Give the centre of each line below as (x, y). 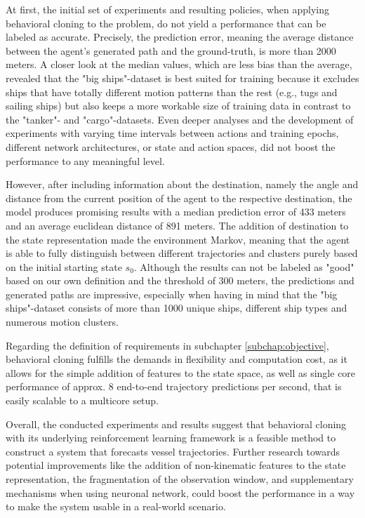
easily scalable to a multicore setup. (82, 400)
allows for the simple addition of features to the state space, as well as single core (181, 372)
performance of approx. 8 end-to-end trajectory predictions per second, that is (174, 386)
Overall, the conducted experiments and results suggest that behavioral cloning (176, 424)
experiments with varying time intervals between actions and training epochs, (172, 133)
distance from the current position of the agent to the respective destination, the (179, 198)
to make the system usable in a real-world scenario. (116, 506)
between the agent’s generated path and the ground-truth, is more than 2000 (171, 50)
